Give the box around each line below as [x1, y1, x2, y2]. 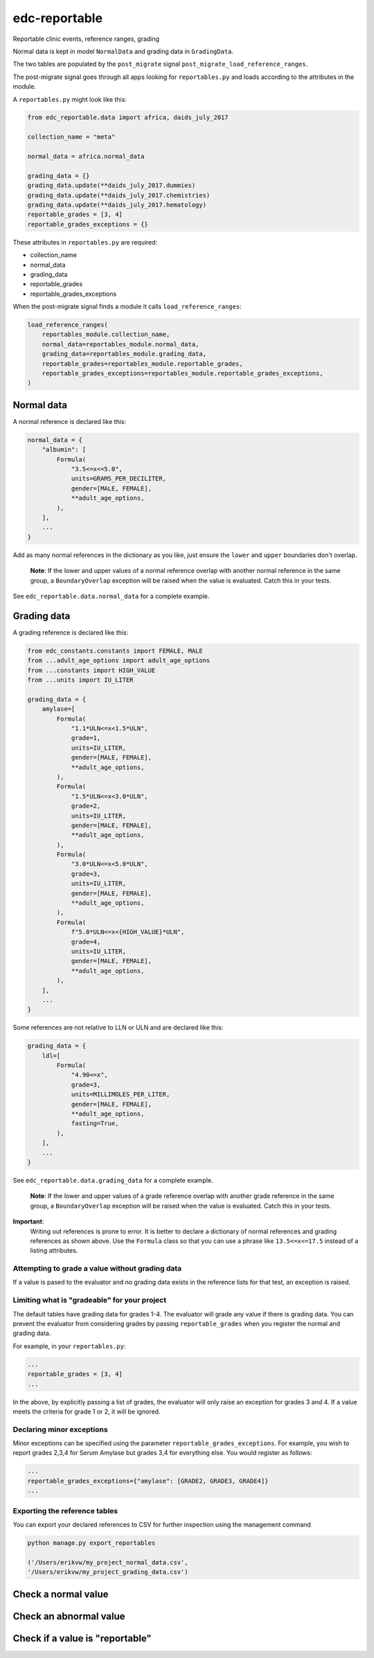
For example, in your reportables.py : [12, 1341, 126, 1350]
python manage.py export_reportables [27, 1539, 156, 1546]
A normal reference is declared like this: [12, 417, 127, 425]
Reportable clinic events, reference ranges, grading [12, 35, 159, 43]
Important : [12, 1217, 44, 1226]
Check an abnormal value [12, 1610, 125, 1622]
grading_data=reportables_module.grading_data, [42, 350, 207, 358]
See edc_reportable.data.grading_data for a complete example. [12, 1176, 214, 1184]
